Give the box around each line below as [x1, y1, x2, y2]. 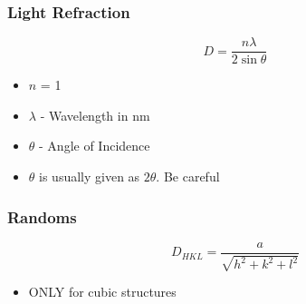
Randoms [7, 205, 77, 228]
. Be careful [156, 167, 220, 186]
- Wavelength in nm [40, 105, 150, 124]
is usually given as [39, 167, 140, 186]
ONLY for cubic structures [28, 282, 177, 301]
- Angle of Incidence [39, 136, 150, 155]
